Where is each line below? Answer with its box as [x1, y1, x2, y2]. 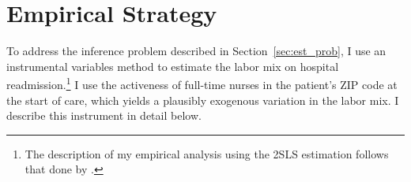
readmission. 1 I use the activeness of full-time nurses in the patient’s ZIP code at [6, 74, 398, 92]
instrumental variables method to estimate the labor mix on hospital [6, 58, 339, 74]
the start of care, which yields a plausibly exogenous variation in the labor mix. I [6, 91, 399, 108]
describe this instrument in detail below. [6, 107, 202, 124]
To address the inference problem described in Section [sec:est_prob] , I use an [6, 43, 386, 59]
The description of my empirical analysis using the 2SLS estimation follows [25, 145, 389, 162]
